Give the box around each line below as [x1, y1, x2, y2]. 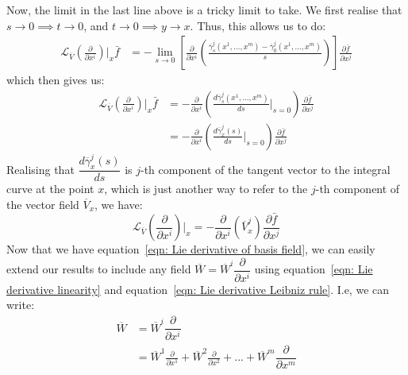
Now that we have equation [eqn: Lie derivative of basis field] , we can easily [6, 241, 375, 257]
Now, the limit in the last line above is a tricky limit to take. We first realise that [6, 2, 402, 17]
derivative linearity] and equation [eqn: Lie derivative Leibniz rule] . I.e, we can [6, 280, 390, 297]
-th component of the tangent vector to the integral [140, 160, 391, 177]
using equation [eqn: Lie [254, 261, 373, 277]
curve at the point [6, 180, 94, 197]
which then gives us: [6, 72, 105, 88]
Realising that [6, 160, 75, 177]
